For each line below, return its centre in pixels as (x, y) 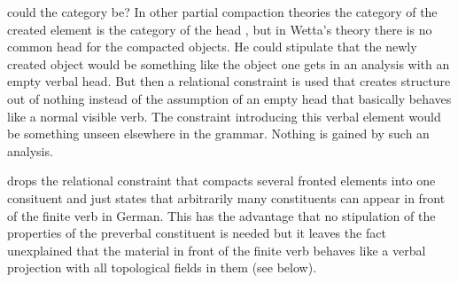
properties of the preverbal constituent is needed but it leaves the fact (197, 233)
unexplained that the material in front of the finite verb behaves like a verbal (217, 250)
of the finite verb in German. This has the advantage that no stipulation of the (221, 215)
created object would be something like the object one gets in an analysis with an (229, 63)
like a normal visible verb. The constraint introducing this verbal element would (224, 116)
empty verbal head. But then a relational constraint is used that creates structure (229, 81)
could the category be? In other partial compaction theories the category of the (222, 12)
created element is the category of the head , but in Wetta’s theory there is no (220, 29)
